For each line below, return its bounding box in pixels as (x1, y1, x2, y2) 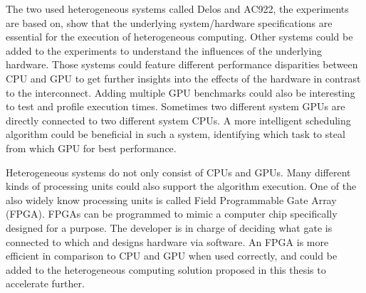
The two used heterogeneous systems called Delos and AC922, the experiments (6, 1, 349, 16)
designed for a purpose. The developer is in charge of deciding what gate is (6, 220, 333, 235)
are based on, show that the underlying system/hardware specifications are (6, 15, 333, 30)
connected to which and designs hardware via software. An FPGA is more (6, 234, 329, 249)
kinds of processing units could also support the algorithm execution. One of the (6, 179, 357, 193)
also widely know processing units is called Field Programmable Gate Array (6, 192, 337, 207)
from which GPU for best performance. (6, 140, 177, 155)
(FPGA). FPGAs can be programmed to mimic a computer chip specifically (6, 206, 338, 221)
